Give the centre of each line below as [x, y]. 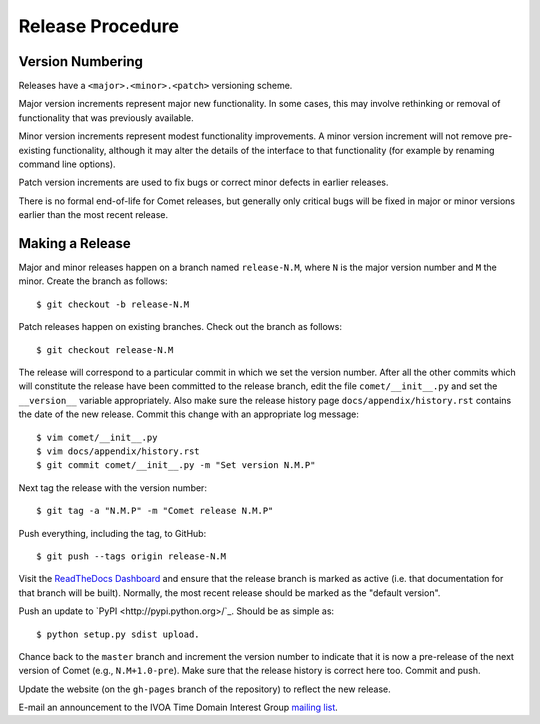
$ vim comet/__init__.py [97, 437]
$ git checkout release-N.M [105, 349]
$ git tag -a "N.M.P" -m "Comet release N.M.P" [155, 511]
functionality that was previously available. [106, 117]
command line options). [67, 164]
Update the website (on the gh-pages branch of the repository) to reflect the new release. [205, 689]
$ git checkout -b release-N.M [113, 304]
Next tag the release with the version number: [112, 487]
